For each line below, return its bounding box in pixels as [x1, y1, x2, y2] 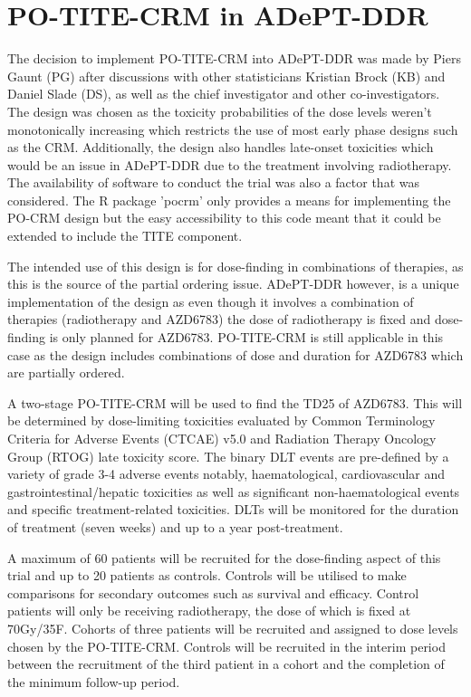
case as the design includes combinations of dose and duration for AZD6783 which [7, 345, 464, 364]
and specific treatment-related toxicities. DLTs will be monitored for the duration [7, 500, 459, 519]
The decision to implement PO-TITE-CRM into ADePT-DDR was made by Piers [7, 49, 461, 68]
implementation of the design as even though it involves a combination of [7, 291, 414, 310]
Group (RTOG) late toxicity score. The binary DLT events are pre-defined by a [7, 446, 449, 465]
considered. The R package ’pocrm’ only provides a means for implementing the [7, 190, 451, 209]
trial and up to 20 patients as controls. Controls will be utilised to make [7, 566, 407, 585]
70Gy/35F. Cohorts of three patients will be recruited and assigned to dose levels [7, 618, 458, 637]
